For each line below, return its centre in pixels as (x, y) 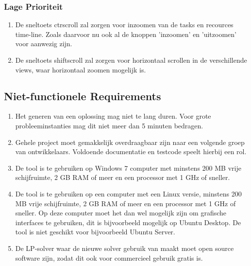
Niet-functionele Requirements (83, 96)
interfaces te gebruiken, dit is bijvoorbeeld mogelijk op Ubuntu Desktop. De (128, 222)
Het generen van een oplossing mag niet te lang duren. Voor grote (113, 116)
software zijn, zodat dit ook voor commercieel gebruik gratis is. (109, 257)
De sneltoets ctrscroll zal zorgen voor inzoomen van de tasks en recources (124, 25)
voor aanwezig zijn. (44, 44)
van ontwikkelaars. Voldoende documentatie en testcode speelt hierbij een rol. (131, 151)
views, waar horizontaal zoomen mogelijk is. (81, 69)
